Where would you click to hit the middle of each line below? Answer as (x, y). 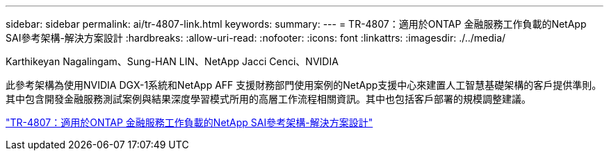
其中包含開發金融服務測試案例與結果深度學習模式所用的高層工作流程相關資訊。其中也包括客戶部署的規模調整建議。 (268, 99)
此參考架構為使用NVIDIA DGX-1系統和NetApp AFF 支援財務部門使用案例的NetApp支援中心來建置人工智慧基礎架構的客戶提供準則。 (304, 85)
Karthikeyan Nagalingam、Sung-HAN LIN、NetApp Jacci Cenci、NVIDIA (172, 61)
